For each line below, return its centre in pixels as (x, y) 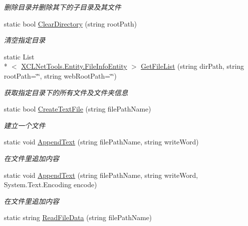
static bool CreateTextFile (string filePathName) (77, 109)
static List (19, 56)
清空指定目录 (25, 40)
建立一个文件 (25, 125)
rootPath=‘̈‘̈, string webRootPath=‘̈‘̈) (61, 75)
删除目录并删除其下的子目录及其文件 (62, 7)
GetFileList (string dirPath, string (192, 66)
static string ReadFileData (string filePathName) (78, 217)
